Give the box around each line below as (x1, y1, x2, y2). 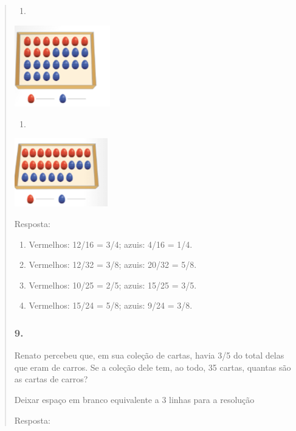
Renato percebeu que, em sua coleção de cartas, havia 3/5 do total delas (14, 349, 284, 362)
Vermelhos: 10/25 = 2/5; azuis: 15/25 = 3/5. (29, 278, 197, 291)
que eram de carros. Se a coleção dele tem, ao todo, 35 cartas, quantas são (14, 360, 291, 373)
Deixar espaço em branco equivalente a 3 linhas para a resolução (14, 393, 255, 405)
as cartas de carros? (14, 373, 88, 385)
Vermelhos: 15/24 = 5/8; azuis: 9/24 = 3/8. (29, 299, 193, 312)
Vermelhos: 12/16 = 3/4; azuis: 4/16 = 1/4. (29, 237, 193, 250)
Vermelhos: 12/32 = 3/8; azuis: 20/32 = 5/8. (29, 258, 197, 271)
